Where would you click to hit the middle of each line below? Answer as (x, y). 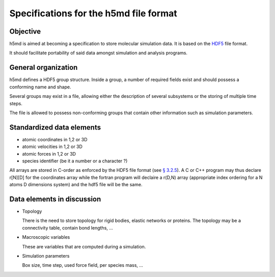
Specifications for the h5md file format (93, 13)
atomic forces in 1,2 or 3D (49, 154)
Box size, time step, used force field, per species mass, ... (83, 265)
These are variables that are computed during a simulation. (84, 246)
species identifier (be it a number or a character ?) (75, 161)
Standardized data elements (55, 127)
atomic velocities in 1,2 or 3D (52, 147)
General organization (44, 68)
